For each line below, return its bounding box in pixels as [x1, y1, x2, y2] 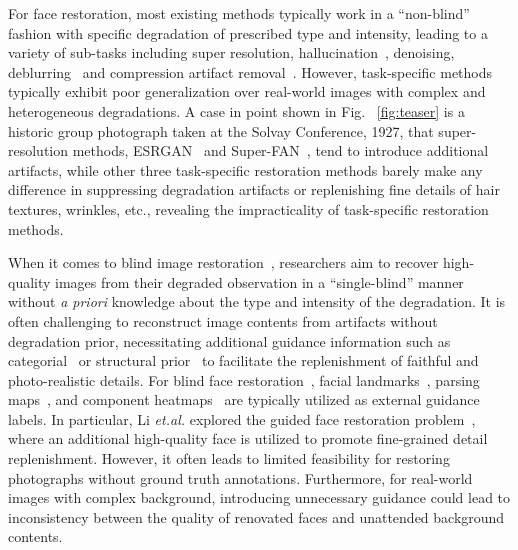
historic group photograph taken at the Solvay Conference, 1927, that [8, 120, 434, 141]
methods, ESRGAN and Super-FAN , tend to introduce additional [72, 140, 489, 161]
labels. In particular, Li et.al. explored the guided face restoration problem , [8, 408, 476, 429]
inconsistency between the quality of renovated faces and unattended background [8, 506, 505, 527]
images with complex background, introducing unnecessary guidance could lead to [8, 487, 511, 508]
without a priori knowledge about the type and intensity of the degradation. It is [8, 291, 506, 312]
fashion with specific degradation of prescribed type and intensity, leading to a [8, 22, 488, 43]
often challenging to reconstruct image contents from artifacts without [8, 310, 438, 331]
